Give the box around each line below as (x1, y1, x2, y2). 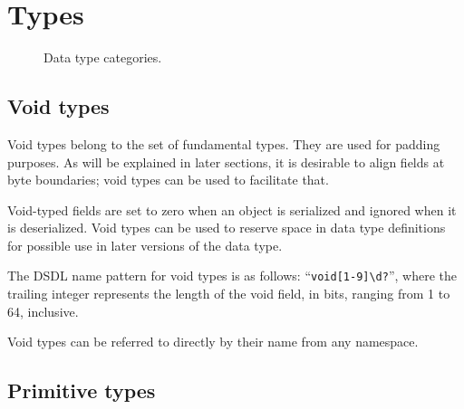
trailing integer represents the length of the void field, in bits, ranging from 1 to (7, 284, 450, 303)
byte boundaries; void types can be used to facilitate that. (7, 170, 329, 189)
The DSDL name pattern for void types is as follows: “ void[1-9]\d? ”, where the (7, 266, 458, 285)
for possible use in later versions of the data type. (7, 235, 283, 254)
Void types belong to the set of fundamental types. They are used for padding (7, 134, 440, 153)
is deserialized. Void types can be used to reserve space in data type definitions (7, 218, 446, 237)
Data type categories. (43, 48, 162, 67)
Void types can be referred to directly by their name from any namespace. (7, 332, 419, 351)
